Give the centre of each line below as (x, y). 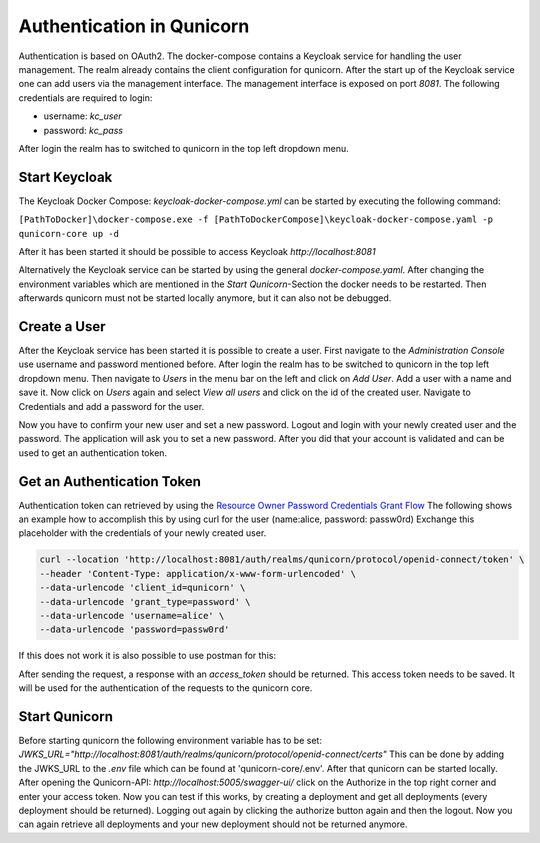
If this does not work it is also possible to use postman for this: (147, 656)
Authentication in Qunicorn (134, 26)
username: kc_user (82, 116)
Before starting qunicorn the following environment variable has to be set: (170, 741)
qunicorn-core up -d (69, 233)
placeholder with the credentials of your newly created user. (142, 533)
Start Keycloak (65, 176)
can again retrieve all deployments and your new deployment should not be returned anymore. (213, 824)
